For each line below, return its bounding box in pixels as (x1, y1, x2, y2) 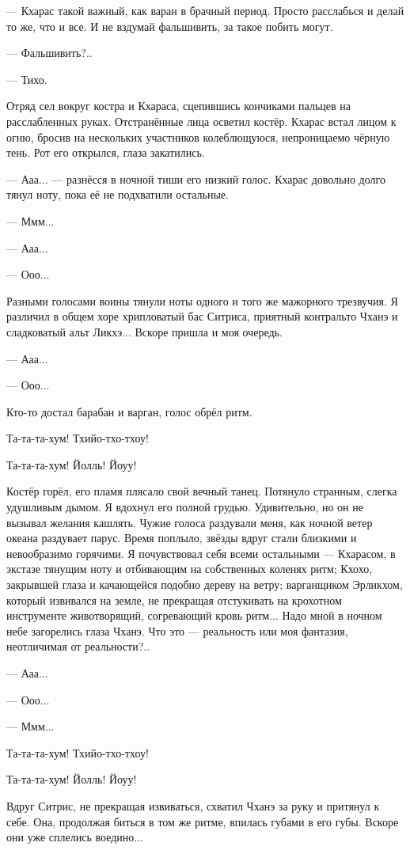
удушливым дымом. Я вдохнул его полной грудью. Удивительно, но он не (6, 499, 363, 515)
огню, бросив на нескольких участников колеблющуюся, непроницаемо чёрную (6, 128, 390, 145)
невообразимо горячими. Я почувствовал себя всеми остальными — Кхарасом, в (6, 545, 396, 561)
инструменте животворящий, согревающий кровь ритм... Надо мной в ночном (6, 607, 382, 624)
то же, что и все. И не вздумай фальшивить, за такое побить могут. (6, 17, 333, 34)
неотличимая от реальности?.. (6, 638, 150, 655)
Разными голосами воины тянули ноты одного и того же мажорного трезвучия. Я (6, 292, 398, 309)
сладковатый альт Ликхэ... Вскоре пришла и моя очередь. (6, 323, 283, 340)
